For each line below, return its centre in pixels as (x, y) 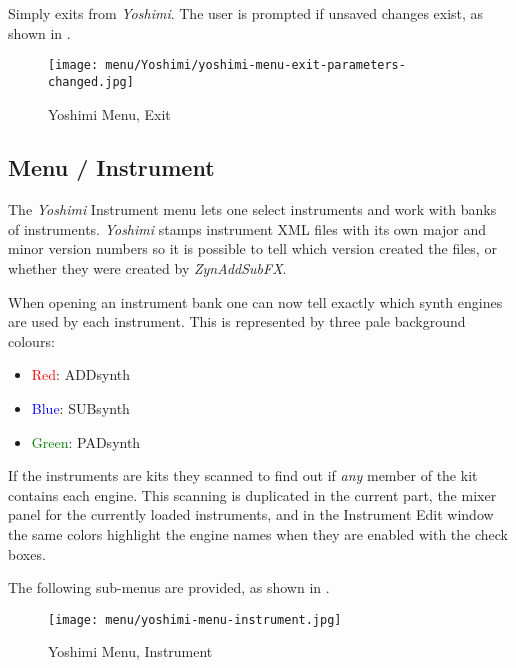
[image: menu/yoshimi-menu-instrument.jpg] (195, 619)
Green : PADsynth (86, 441)
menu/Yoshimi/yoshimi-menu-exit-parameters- (255, 65)
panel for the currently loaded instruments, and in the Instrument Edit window (251, 514)
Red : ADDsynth (81, 374)
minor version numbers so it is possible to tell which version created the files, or (252, 248)
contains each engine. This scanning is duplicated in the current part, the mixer (252, 494)
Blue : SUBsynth (80, 408)
